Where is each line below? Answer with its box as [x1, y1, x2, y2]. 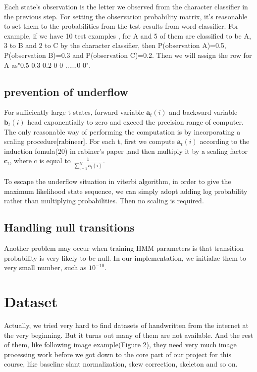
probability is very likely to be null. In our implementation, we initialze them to [4, 252, 247, 263]
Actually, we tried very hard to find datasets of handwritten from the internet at [4, 320, 249, 330]
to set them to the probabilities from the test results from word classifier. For [4, 21, 239, 31]
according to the [200, 136, 250, 146]
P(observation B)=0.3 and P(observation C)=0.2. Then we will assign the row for [4, 49, 252, 60]
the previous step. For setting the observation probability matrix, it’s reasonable [4, 11, 248, 21]
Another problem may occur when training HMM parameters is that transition [4, 243, 244, 253]
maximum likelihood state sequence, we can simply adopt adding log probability [4, 186, 248, 196]
